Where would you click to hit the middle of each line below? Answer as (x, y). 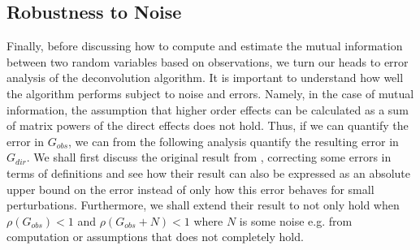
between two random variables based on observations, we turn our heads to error (208, 61)
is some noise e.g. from (296, 220)
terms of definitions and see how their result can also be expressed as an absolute (209, 172)
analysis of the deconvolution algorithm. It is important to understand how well (205, 78)
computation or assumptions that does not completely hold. (155, 237)
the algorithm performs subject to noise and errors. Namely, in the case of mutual (210, 93)
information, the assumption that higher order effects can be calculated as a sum (208, 109)
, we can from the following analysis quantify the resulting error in (234, 141)
